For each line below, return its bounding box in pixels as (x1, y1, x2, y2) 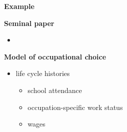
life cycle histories (15, 68, 70, 78)
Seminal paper (4, 17, 54, 28)
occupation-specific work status (27, 101, 123, 112)
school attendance (27, 84, 82, 95)
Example (4, 1, 35, 11)
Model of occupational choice (4, 51, 106, 61)
